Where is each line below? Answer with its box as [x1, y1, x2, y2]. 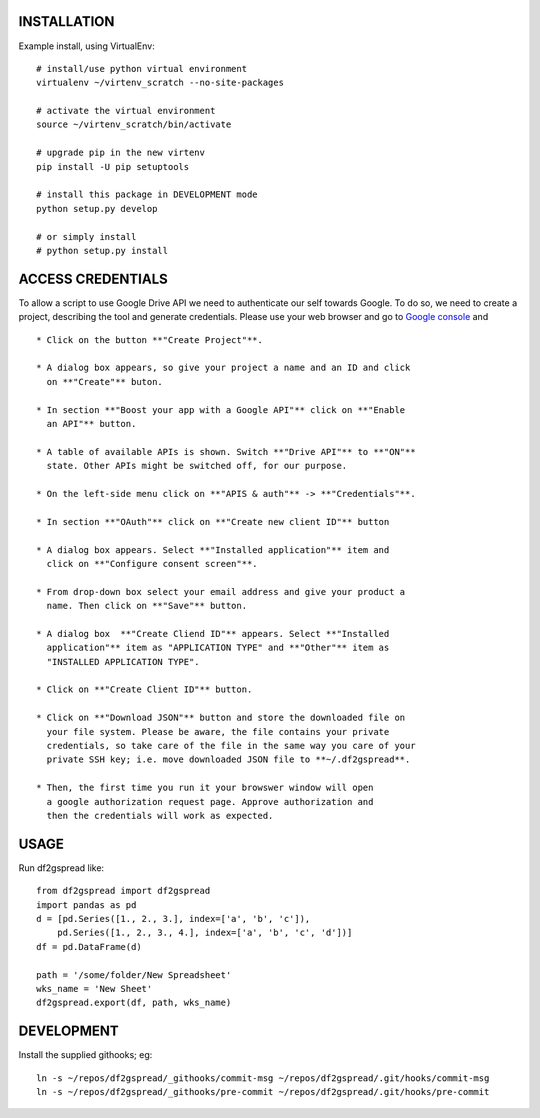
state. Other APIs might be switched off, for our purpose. [46, 460, 348, 472]
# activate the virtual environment [36, 105, 216, 117]
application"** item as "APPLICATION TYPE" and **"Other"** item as [46, 642, 390, 654]
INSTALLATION [18, 13, 115, 30]
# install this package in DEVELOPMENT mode [36, 189, 259, 200]
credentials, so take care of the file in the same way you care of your [46, 740, 416, 751]
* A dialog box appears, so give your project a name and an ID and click [36, 362, 411, 374]
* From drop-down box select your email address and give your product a [36, 586, 406, 597]
